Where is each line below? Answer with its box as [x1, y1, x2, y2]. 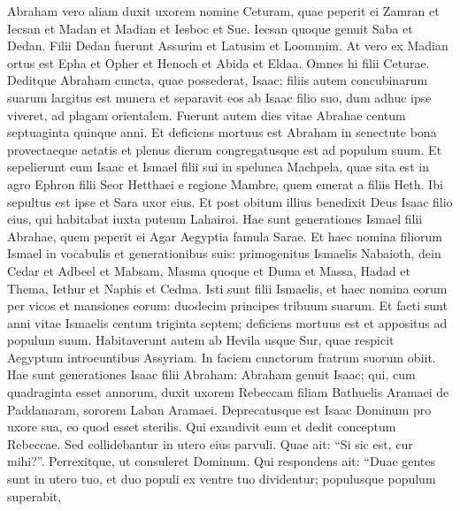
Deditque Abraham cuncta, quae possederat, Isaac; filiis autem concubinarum [7, 71, 428, 89]
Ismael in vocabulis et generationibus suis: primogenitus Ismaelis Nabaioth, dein [7, 244, 441, 263]
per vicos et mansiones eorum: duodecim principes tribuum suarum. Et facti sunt [7, 296, 448, 315]
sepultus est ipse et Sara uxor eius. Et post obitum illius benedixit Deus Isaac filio [7, 192, 453, 210]
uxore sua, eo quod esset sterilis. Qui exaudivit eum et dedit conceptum [7, 417, 396, 436]
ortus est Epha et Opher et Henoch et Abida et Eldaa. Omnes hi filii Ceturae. [7, 53, 430, 72]
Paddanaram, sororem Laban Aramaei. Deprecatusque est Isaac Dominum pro [7, 400, 432, 418]
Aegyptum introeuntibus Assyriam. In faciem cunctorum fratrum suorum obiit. [7, 347, 436, 366]
